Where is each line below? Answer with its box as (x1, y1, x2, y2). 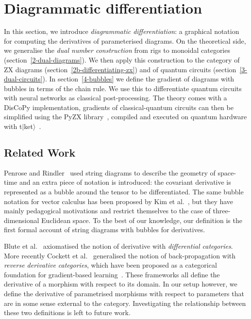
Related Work (4, 145, 76, 160)
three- (213, 206, 231, 216)
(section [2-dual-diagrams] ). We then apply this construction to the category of (4, 54, 240, 64)
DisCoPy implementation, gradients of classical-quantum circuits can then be (4, 102, 234, 112)
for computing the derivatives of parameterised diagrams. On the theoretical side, (4, 35, 246, 46)
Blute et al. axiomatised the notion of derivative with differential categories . (4, 241, 233, 251)
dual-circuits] (4, 74, 43, 84)
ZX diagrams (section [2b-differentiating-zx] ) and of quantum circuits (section (4, 64, 236, 74)
